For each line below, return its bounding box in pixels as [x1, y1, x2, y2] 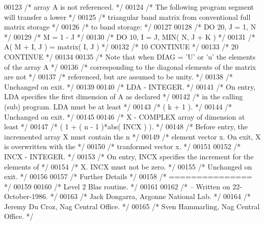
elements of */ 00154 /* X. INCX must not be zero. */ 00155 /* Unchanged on [4, 161, 252, 172]
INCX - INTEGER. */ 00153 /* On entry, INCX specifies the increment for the [4, 151, 254, 161]
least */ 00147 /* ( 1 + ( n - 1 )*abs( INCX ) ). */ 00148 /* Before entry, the [4, 121, 248, 132]
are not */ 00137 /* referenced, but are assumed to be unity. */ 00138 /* [4, 71, 233, 82]
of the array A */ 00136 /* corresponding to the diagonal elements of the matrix [4, 61, 256, 72]
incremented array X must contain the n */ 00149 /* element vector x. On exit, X [4, 131, 261, 142]
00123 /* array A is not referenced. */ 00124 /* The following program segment [4, 2, 254, 12]
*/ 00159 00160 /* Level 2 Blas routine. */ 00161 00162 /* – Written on [4, 181, 230, 191]
